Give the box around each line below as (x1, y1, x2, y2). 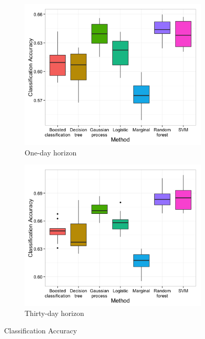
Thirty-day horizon (25, 308, 84, 318)
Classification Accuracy (4, 325, 77, 335)
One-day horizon (25, 147, 77, 157)
